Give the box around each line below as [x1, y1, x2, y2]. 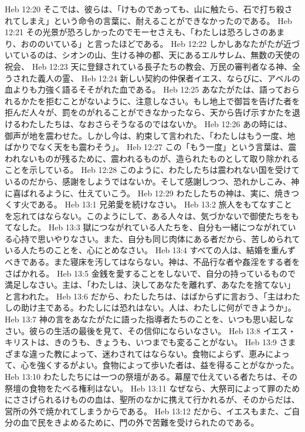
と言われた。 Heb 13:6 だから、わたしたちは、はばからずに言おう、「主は [5, 290, 284, 302]
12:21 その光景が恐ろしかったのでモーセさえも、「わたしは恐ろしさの [5, 26, 269, 38]
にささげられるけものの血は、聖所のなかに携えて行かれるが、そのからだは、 [5, 393, 300, 406]
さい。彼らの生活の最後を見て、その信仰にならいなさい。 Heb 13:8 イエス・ [5, 324, 296, 336]
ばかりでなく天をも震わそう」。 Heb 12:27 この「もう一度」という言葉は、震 [5, 141, 297, 153]
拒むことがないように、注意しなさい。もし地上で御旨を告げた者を [45, 94, 300, 107]
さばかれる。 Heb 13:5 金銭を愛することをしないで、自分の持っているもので [5, 267, 296, 279]
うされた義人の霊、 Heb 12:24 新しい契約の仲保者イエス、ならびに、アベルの [5, 72, 300, 84]
